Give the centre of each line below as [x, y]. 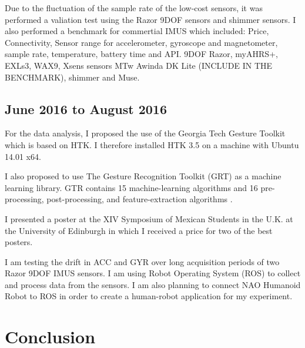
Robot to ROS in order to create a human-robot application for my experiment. [149, 296]
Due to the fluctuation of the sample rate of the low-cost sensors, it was [134, 8]
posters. [19, 242]
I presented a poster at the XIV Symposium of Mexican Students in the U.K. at [149, 218]
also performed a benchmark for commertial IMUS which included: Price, [137, 31]
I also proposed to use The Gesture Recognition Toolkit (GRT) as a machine [143, 176]
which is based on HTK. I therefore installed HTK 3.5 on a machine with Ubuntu [152, 144]
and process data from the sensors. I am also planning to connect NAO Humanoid [153, 284]
